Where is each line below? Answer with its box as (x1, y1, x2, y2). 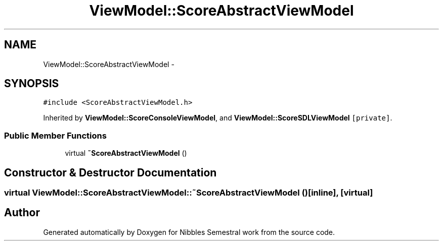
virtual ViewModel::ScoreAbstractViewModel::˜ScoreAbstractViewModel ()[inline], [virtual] (4, 188, 373, 198)
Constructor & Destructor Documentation (4, 166, 217, 179)
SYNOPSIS (4, 77, 59, 90)
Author (4, 206, 40, 219)
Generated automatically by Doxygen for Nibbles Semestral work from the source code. (43, 227, 335, 236)
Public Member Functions (4, 130, 107, 141)
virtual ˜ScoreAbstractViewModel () (65, 149, 187, 158)
